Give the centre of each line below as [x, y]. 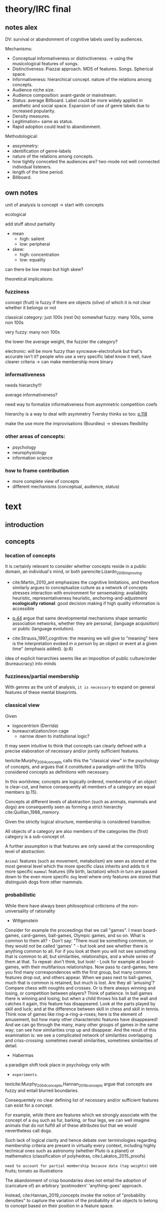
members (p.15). [21, 792]
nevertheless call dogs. [29, 1130]
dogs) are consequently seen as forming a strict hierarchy [64, 807]
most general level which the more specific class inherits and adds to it [77, 866]
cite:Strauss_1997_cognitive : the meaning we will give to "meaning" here [85, 638]
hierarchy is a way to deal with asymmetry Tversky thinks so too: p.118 [76, 414]
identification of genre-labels [42, 151]
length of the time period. [38, 172]
